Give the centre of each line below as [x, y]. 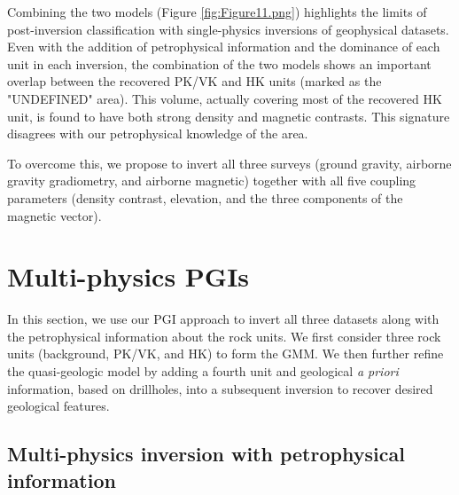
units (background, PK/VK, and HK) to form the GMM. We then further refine [226, 354]
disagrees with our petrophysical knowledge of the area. [158, 134]
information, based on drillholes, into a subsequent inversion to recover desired [220, 388]
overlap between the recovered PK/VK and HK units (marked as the [194, 81]
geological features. [58, 406]
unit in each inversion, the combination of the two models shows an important [219, 63]
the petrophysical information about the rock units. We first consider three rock [224, 336]
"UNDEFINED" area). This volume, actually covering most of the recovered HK [225, 98]
